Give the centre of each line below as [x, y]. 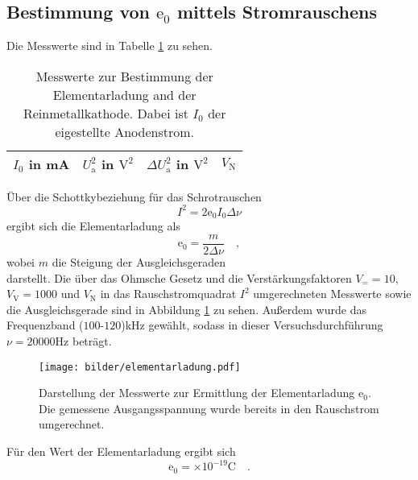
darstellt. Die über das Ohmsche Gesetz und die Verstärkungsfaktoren [179, 277]
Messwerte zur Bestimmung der [124, 76]
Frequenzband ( [45, 325]
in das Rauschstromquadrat [168, 294]
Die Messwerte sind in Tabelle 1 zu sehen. [110, 46]
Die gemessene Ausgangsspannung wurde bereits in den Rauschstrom [209, 408]
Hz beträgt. [83, 340]
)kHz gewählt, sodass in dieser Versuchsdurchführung [252, 325]
